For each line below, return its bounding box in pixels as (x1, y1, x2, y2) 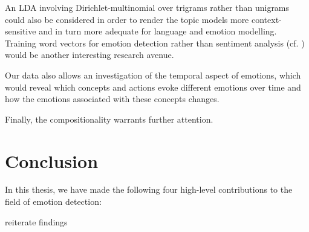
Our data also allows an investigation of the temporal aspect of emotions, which (5, 68, 301, 81)
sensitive (5, 25, 36, 37)
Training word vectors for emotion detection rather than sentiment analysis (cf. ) (5, 36, 305, 49)
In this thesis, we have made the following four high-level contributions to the (5, 183, 293, 196)
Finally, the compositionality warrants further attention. (5, 112, 213, 125)
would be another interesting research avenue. (5, 48, 174, 61)
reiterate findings (5, 215, 68, 228)
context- (252, 13, 282, 25)
